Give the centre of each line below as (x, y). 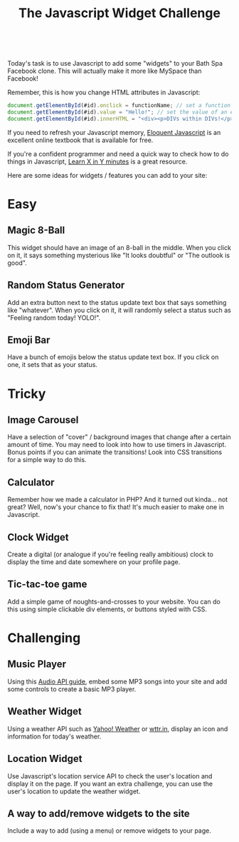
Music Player (37, 665)
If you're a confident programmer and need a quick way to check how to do (118, 154)
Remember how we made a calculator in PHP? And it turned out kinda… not (118, 500)
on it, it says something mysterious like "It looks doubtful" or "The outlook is (118, 255)
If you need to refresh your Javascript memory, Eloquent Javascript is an (114, 132)
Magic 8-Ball (36, 230)
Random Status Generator (66, 285)
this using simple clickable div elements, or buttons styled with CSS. (107, 609)
